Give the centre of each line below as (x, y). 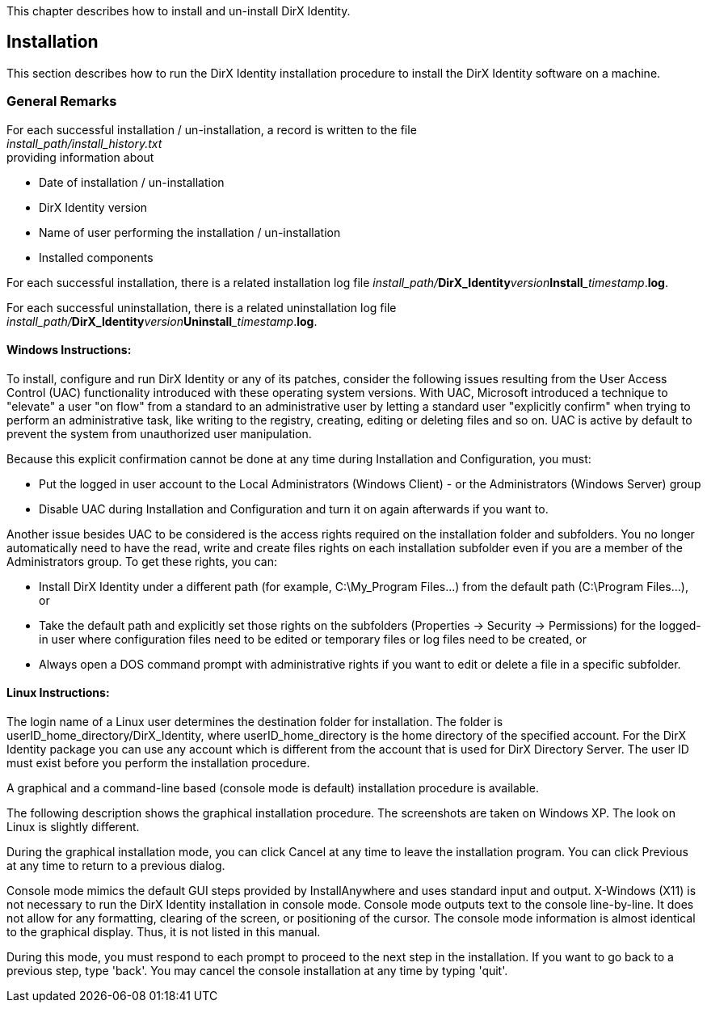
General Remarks (62, 101)
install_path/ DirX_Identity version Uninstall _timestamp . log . (162, 321)
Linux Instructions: (58, 693)
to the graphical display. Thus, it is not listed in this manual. (164, 932)
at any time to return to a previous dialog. (116, 866)
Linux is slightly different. (73, 827)
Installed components (96, 257)
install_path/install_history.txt (84, 143)
